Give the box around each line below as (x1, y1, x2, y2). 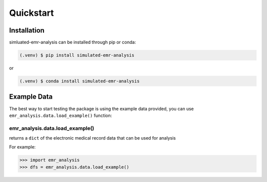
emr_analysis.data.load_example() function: (9, 112, 112, 118)
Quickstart (9, 7, 54, 18)
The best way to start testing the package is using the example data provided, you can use (9, 106, 194, 111)
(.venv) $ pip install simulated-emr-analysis (19, 52, 134, 58)
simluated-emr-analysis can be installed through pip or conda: (9, 39, 136, 45)
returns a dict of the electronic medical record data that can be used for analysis (9, 135, 176, 141)
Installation (9, 26, 44, 35)
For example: (9, 144, 36, 150)
